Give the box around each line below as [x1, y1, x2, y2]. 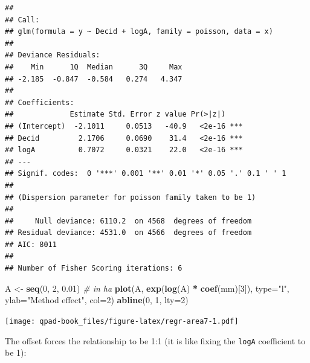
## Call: [5, 15, 40, 24]
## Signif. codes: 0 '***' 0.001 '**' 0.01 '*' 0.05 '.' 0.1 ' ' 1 [5, 169, 286, 178]
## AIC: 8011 [5, 240, 57, 249]
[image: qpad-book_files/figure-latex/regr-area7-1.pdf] [5, 316, 239, 326]
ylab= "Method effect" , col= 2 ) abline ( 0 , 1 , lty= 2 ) [5, 294, 189, 306]
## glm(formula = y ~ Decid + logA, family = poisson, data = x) [5, 27, 273, 36]
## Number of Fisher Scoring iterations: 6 [5, 264, 182, 273]
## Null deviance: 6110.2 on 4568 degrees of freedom [5, 216, 252, 225]
